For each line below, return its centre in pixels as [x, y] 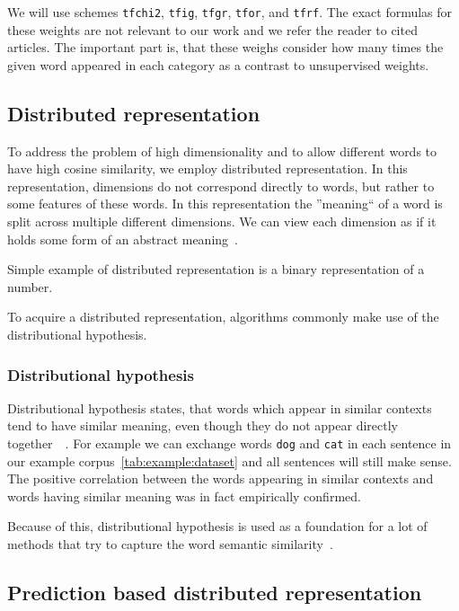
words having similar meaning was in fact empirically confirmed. [184, 496]
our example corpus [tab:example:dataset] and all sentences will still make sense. [229, 460]
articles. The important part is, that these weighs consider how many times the [225, 47]
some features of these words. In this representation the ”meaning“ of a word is [225, 204]
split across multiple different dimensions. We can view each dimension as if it [222, 221]
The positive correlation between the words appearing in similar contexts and [221, 478]
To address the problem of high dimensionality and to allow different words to [222, 151]
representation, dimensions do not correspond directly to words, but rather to [221, 186]
